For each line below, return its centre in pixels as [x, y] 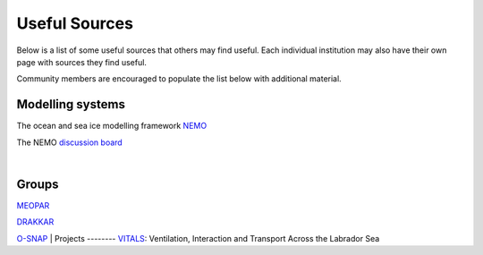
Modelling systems [71, 104]
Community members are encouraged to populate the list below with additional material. [179, 79]
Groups [38, 184]
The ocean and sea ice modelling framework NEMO [112, 126]
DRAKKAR [35, 222]
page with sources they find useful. [82, 62]
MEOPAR [33, 205]
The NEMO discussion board [69, 142]
